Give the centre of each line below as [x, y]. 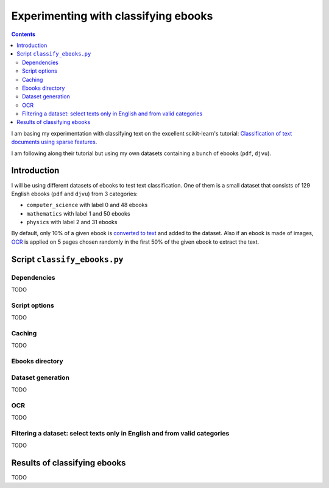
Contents [23, 34]
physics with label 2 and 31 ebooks [72, 222]
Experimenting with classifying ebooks [112, 16]
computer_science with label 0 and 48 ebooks [87, 205]
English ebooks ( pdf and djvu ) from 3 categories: [75, 194]
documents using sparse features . [54, 142]
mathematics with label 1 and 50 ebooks [78, 213]
